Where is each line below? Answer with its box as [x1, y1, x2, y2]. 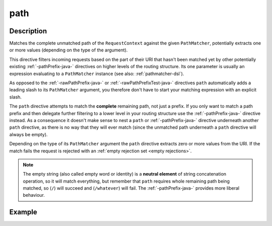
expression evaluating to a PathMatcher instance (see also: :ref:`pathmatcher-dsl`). [9, 71, 184, 77]
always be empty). [9, 131, 48, 137]
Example [9, 208, 37, 216]
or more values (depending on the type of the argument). [9, 47, 128, 53]
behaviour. [23, 192, 45, 198]
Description [9, 27, 47, 35]
